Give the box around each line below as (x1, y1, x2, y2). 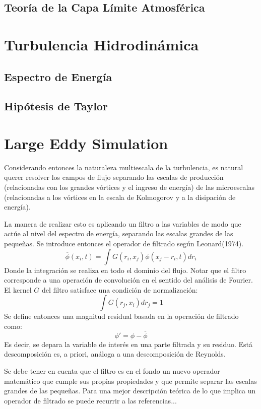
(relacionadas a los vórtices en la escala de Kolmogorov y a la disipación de (4, 191, 236, 202)
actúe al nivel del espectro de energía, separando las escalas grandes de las (4, 228, 233, 239)
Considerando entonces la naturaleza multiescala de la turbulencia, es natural (4, 162, 243, 172)
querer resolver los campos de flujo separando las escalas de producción (4, 172, 224, 182)
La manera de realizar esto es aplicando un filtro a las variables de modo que (4, 218, 241, 229)
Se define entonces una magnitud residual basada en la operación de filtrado (4, 311, 239, 321)
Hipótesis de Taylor (4, 98, 108, 114)
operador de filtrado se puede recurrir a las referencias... (4, 395, 177, 405)
